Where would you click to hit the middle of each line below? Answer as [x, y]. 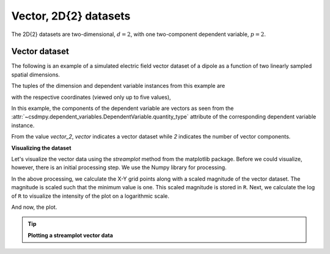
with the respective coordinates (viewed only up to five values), [91, 97]
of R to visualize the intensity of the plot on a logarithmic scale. [90, 196]
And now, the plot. [34, 207]
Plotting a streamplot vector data [70, 235]
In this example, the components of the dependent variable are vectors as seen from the [123, 108]
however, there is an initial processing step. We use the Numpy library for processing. [119, 167]
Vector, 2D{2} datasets [71, 16]
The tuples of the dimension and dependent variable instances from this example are [118, 86]
